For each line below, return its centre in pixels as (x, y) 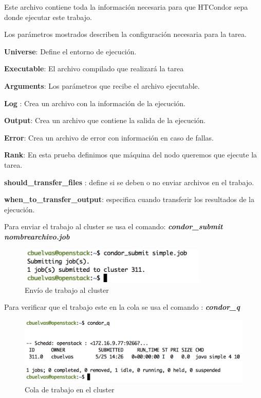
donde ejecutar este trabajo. (48, 17)
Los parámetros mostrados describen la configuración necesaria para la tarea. (125, 34)
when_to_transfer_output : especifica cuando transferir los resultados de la (129, 199)
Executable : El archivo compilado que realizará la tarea (94, 68)
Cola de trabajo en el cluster (70, 390)
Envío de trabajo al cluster (67, 290)
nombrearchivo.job (37, 236)
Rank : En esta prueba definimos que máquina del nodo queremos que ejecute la (131, 155)
